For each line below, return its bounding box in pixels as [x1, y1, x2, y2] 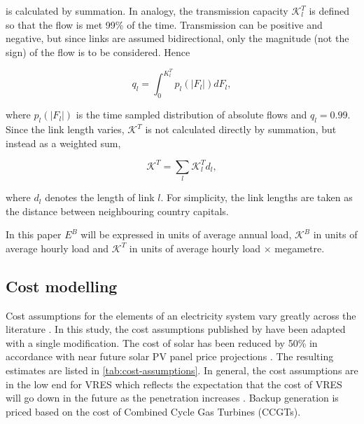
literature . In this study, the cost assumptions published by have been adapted [6, 322, 346, 336]
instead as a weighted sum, [6, 135, 121, 150]
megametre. [274, 240, 325, 255]
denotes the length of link [45, 190, 155, 205]
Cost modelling [6, 275, 118, 296]
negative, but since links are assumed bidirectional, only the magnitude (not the [6, 31, 349, 46]
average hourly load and [6, 240, 109, 255]
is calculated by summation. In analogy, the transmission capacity [6, 4, 288, 18]
